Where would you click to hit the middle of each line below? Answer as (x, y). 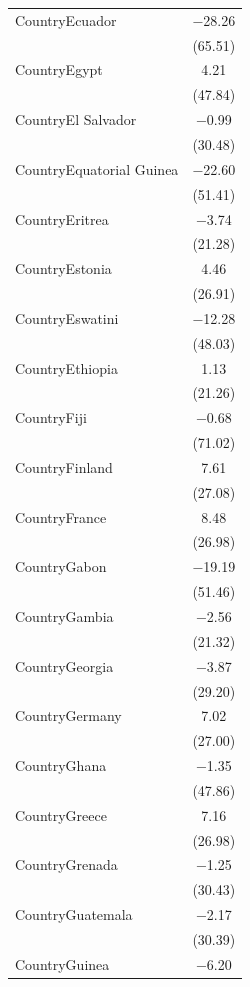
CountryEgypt (59, 69)
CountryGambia (64, 616)
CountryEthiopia (66, 367)
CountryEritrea (62, 218)
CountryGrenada (66, 864)
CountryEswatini (67, 317)
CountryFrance (61, 516)
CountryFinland (64, 466)
